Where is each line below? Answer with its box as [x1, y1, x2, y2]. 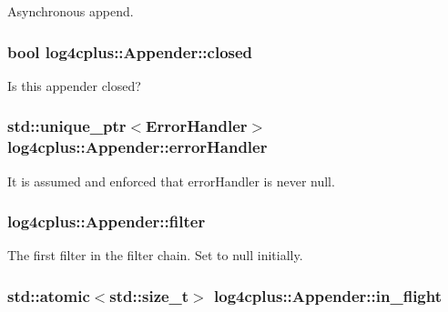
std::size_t [109, 284, 189, 307]
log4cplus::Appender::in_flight [214, 284, 443, 307]
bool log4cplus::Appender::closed [7, 40, 253, 63]
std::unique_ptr [7, 115, 127, 137]
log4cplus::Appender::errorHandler [7, 136, 268, 158]
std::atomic [7, 284, 90, 307]
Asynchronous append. [7, 2, 134, 20]
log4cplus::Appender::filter [7, 210, 206, 233]
